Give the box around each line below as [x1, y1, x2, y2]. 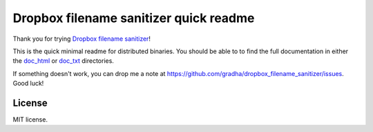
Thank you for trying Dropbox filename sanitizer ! [12, 35, 151, 43]
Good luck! [12, 79, 44, 88]
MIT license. [12, 115, 48, 124]
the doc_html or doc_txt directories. [12, 57, 114, 65]
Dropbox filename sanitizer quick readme [12, 10, 255, 26]
